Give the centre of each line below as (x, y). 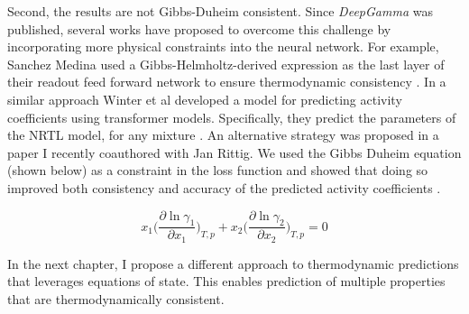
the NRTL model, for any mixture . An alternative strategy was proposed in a (223, 135)
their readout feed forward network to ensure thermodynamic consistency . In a (227, 82)
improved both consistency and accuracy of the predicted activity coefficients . (224, 187)
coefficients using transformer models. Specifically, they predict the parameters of (232, 117)
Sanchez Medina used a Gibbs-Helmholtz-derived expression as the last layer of (226, 64)
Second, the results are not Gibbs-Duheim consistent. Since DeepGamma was (220, 11)
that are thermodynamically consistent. (116, 299)
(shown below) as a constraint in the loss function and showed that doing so (218, 170)
